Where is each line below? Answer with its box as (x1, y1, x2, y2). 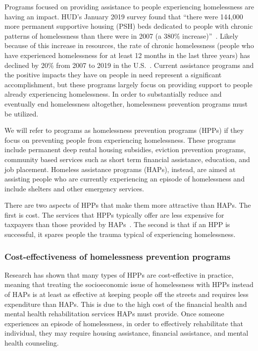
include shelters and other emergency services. (4, 183, 144, 193)
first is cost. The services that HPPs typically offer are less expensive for (4, 209, 224, 220)
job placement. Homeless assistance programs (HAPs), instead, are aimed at (4, 164, 236, 174)
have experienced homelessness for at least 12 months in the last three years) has (4, 50, 250, 60)
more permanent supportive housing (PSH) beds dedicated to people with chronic (4, 21, 253, 31)
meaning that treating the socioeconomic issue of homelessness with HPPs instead (4, 279, 254, 290)
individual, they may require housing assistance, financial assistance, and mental (4, 328, 249, 338)
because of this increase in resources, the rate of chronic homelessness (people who (4, 40, 254, 51)
